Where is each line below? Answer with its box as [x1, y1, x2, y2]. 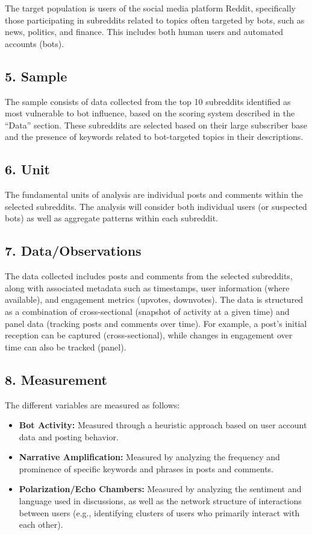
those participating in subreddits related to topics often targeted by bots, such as [5, 13, 305, 26]
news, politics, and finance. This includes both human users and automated [5, 25, 284, 38]
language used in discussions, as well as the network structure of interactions [19, 495, 302, 507]
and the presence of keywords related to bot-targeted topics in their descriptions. [5, 130, 304, 143]
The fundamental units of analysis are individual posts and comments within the [5, 188, 303, 201]
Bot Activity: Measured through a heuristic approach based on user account [19, 419, 307, 431]
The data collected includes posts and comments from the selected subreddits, [5, 270, 293, 282]
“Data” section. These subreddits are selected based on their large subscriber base [5, 118, 307, 131]
